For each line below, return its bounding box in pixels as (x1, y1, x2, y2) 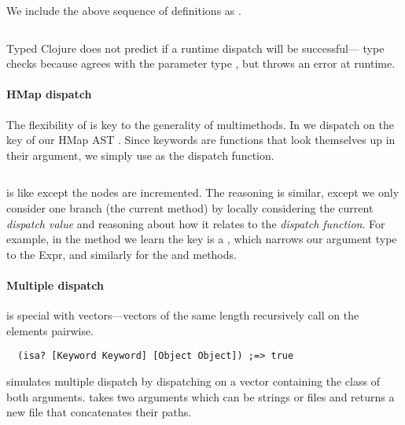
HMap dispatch (6, 86, 92, 102)
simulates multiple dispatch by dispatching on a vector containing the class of (6, 372, 380, 389)
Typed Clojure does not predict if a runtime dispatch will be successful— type (6, 39, 385, 56)
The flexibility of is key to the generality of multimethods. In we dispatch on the (6, 116, 394, 132)
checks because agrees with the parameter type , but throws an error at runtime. (6, 55, 396, 72)
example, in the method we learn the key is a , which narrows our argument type (6, 231, 397, 247)
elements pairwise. (6, 322, 94, 338)
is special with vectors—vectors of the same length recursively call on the (6, 307, 359, 323)
